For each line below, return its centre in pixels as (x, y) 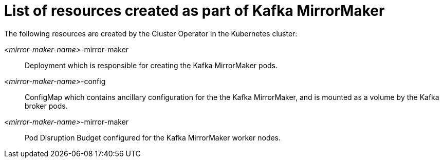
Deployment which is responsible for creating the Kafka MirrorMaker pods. (151, 65)
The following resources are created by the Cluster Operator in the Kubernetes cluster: (151, 33)
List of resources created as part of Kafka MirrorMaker (195, 11)
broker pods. (46, 106)
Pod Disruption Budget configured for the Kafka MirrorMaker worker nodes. (153, 137)
